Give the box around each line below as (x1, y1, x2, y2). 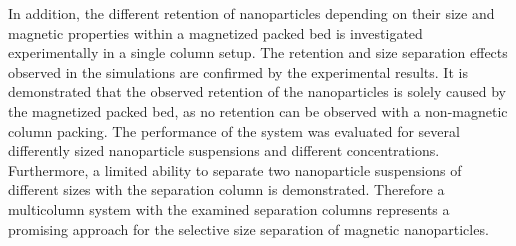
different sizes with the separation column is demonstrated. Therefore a (8, 179, 445, 200)
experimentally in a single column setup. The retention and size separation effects (8, 42, 508, 63)
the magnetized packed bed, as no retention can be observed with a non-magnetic (8, 100, 508, 121)
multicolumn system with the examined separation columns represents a (8, 198, 450, 219)
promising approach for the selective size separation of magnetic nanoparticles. (8, 218, 489, 239)
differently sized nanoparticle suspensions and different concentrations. (8, 140, 440, 161)
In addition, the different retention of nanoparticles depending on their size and (8, 3, 495, 23)
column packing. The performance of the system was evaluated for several (8, 120, 460, 141)
